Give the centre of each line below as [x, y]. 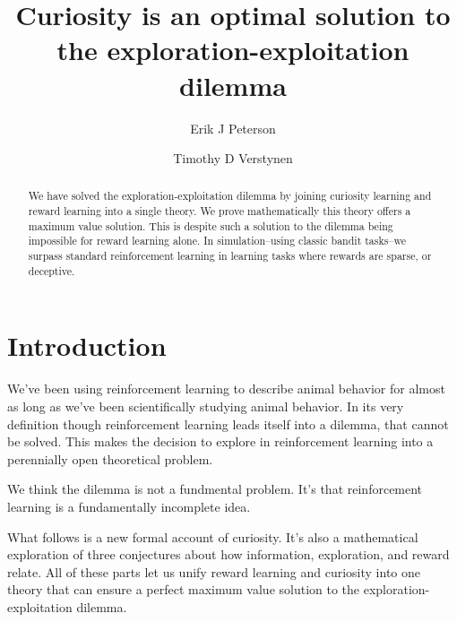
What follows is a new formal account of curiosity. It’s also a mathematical [213, 536]
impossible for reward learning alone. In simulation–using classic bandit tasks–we [217, 241]
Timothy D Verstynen [233, 158]
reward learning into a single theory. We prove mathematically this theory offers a [220, 211]
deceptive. [52, 270]
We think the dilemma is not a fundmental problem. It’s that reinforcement [215, 489]
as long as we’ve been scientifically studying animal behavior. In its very [206, 406]
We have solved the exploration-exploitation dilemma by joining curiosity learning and [230, 196]
